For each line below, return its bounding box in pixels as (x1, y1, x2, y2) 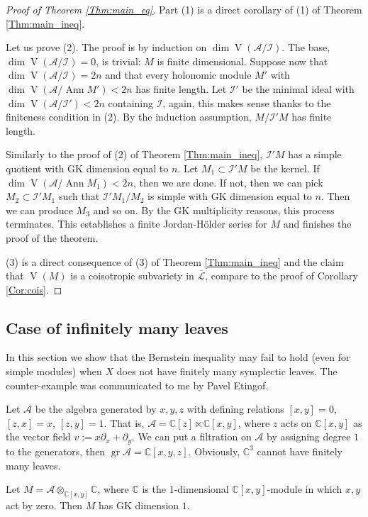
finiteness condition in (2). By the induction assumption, (6, 109, 252, 124)
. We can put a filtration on (131, 429, 252, 444)
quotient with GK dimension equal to (6, 160, 169, 175)
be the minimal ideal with (242, 81, 355, 96)
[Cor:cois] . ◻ (6, 282, 62, 296)
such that (58, 189, 100, 204)
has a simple (288, 147, 342, 162)
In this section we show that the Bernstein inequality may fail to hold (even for (6, 350, 350, 365)
